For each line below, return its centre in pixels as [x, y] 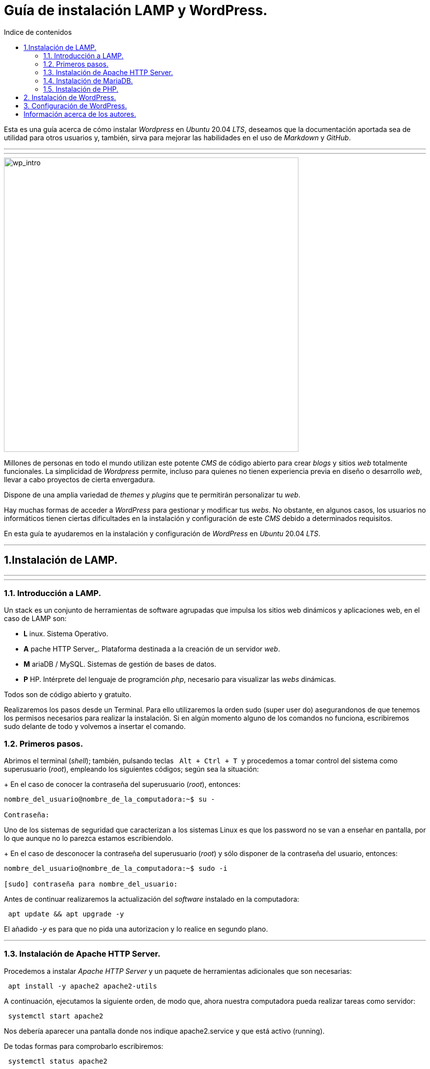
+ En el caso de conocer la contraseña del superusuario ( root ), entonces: [122, 784]
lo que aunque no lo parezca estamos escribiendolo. [89, 838]
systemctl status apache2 [58, 1061]
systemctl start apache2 [56, 1016]
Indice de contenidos [38, 32]
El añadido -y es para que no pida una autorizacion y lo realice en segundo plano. [136, 929]
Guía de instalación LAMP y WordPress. [136, 10]
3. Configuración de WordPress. [75, 105]
